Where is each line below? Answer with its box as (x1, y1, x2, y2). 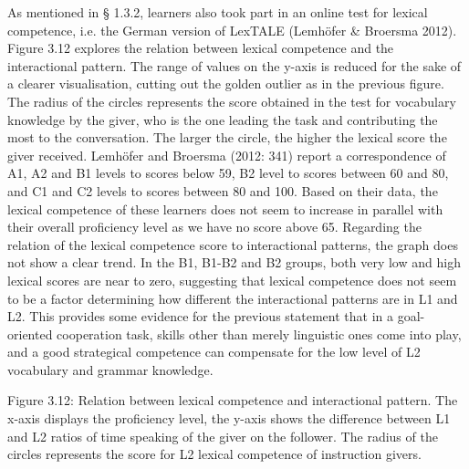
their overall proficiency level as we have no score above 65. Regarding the (7, 217, 422, 236)
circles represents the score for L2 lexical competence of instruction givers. (7, 444, 422, 464)
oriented (7, 324, 53, 343)
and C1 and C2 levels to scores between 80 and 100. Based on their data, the (7, 181, 438, 200)
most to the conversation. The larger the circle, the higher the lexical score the (7, 128, 447, 147)
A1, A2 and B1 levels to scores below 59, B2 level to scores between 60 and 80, (7, 163, 449, 182)
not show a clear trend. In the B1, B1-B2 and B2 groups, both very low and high (7, 253, 461, 272)
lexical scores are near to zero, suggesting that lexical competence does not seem (7, 270, 457, 289)
